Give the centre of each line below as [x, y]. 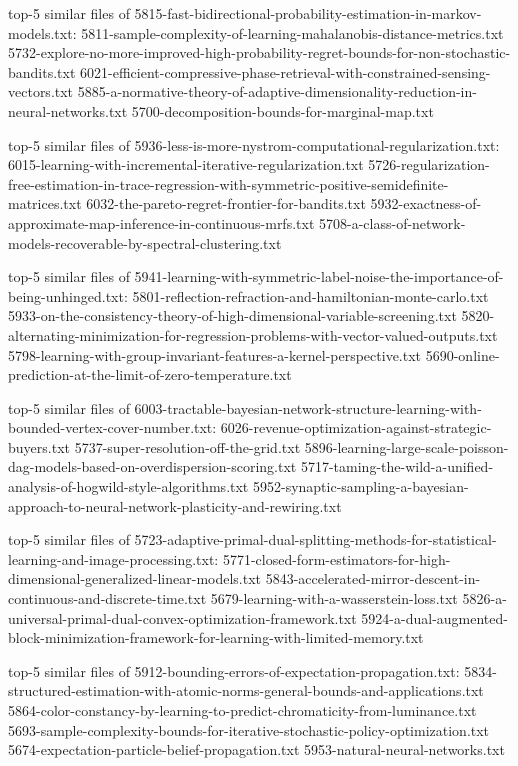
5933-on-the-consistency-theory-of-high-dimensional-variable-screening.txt [232, 315]
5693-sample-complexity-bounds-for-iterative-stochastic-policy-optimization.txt [249, 729]
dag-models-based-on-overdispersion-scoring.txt [152, 466]
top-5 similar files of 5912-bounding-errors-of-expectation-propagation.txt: [234, 670]
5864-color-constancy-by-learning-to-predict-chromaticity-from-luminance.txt [242, 710]
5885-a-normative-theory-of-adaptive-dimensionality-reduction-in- [277, 91]
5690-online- [462, 354]
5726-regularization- [429, 164]
